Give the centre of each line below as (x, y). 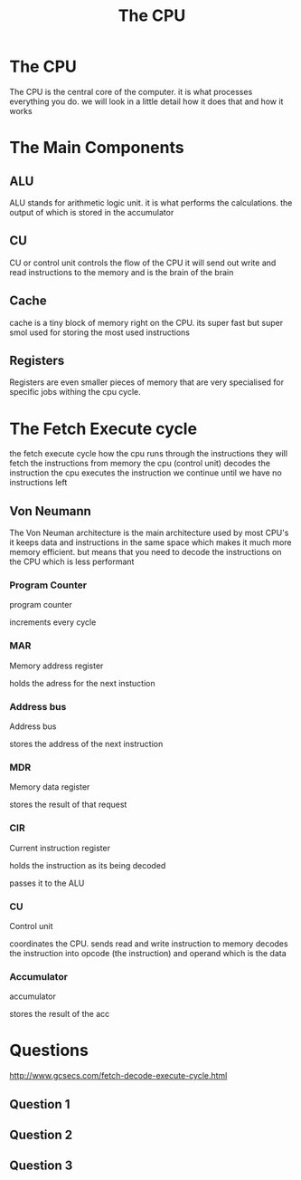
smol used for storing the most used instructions (99, 332)
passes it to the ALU (47, 883)
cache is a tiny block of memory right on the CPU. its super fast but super (146, 322)
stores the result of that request (68, 805)
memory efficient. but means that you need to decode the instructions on (146, 552)
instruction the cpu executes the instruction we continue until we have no (146, 473)
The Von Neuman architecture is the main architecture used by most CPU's (149, 533)
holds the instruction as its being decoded (88, 865)
